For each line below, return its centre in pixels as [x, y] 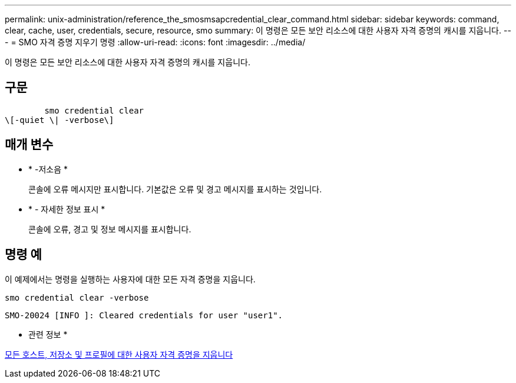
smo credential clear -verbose [77, 297]
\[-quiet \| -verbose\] [59, 120]
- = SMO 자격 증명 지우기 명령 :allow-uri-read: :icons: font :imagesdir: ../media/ [155, 42]
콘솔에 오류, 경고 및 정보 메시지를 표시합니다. [110, 229]
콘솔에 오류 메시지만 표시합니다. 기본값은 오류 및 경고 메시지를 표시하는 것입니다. [175, 189]
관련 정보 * [48, 334]
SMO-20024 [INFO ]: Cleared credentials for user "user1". [144, 315]
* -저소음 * [48, 169]
